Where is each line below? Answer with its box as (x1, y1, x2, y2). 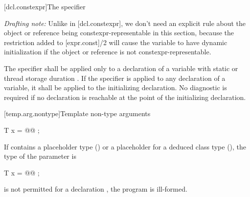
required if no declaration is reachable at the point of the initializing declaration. (4, 92, 246, 102)
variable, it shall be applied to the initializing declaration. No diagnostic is (4, 82, 227, 93)
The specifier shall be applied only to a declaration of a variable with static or (4, 63, 238, 73)
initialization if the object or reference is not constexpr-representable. (4, 47, 211, 57)
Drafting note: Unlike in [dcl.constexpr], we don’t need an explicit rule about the (4, 18, 246, 28)
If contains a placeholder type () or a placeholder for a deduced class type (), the (4, 141, 247, 151)
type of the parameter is (4, 151, 76, 161)
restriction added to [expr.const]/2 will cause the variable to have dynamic (4, 37, 227, 47)
